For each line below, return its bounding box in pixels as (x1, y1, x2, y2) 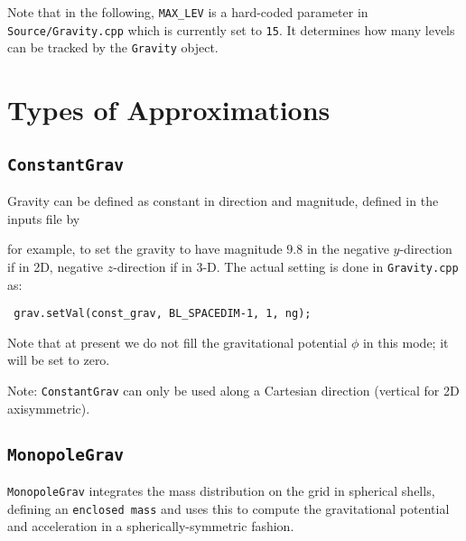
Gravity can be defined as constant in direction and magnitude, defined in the (7, 191, 439, 210)
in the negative (306, 239, 389, 258)
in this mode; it (362, 332, 449, 351)
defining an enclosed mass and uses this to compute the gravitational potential (7, 499, 450, 518)
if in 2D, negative (7, 257, 103, 275)
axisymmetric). (7, 398, 90, 417)
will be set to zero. (7, 350, 110, 369)
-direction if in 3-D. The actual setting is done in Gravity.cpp (113, 257, 459, 275)
